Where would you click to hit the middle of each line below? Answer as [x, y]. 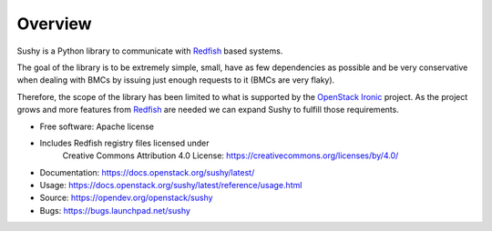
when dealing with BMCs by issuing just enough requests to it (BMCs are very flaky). [176, 80]
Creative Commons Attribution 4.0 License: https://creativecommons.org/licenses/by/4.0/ [231, 156]
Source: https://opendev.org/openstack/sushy [126, 198]
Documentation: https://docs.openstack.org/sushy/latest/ [147, 172]
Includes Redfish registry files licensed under [124, 143]
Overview [54, 24]
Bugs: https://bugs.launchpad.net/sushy [115, 210]
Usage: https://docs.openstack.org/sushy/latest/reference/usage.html [171, 186]
